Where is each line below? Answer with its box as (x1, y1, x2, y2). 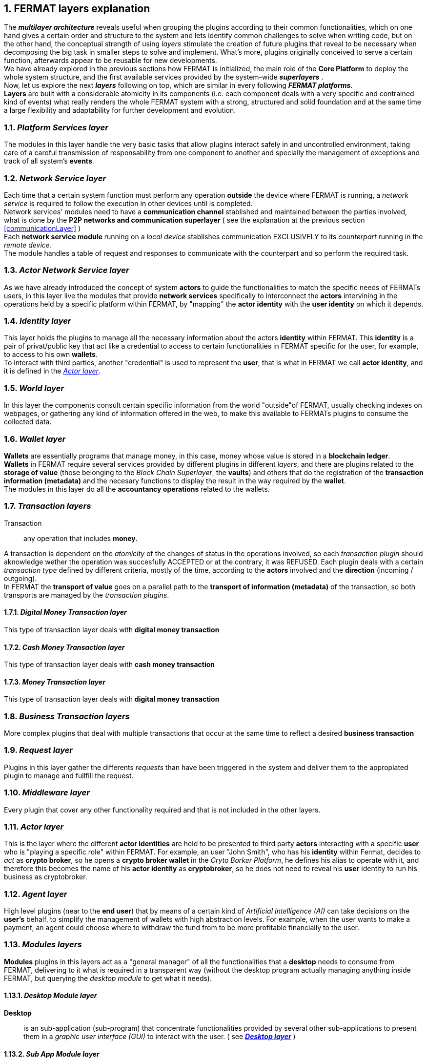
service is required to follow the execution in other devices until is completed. (4, 199, 253, 208)
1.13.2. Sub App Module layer (4, 1049, 100, 1058)
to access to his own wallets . (4, 350, 98, 359)
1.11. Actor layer (4, 821, 64, 832)
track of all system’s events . (4, 157, 94, 166)
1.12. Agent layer (4, 889, 67, 899)
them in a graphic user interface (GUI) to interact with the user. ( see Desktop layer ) (23, 1032, 296, 1041)
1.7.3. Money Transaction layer (4, 677, 105, 686)
